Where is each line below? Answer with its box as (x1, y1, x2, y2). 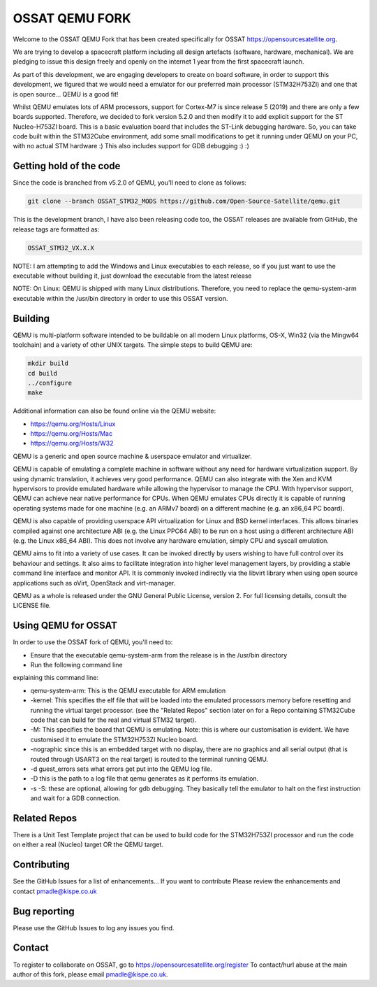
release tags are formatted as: (13, 225, 100, 234)
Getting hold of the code (13, 160, 121, 172)
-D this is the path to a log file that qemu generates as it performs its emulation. (30, 774, 259, 783)
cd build (27, 369, 58, 377)
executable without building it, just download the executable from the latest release (13, 271, 252, 280)
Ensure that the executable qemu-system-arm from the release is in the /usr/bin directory (30, 651, 288, 659)
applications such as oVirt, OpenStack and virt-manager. (13, 578, 176, 587)
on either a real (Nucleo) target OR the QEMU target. (13, 840, 164, 849)
